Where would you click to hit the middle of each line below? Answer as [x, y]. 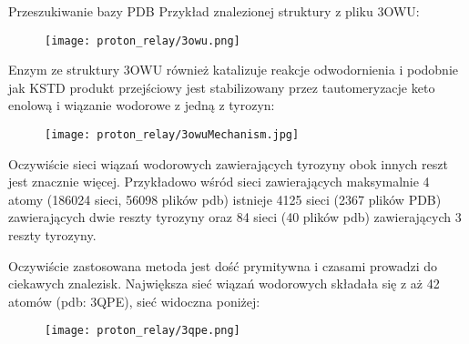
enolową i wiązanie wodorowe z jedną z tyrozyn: [142, 105]
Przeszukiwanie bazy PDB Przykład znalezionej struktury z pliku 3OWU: [214, 11]
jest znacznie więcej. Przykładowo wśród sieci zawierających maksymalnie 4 [219, 182]
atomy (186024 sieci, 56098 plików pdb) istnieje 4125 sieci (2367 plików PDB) [225, 199]
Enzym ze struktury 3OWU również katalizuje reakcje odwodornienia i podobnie [234, 70]
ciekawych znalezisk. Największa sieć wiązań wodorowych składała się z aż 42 [224, 283]
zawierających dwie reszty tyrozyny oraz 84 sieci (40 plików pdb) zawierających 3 [235, 217]
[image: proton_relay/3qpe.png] [143, 331]
